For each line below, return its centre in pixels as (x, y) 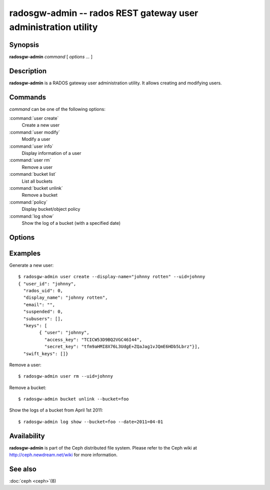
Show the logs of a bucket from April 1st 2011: (56, 410)
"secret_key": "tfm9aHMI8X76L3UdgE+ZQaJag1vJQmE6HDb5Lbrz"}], (122, 347)
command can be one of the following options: (57, 109)
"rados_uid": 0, (43, 291)
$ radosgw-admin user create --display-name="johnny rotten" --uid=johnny (112, 277)
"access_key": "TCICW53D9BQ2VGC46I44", (93, 339)
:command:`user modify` (34, 132)
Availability (27, 436)
